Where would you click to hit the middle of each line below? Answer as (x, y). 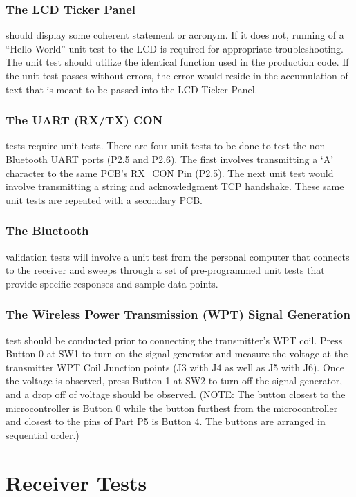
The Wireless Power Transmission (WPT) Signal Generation (178, 314)
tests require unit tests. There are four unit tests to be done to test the (156, 146)
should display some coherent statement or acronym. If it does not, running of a (175, 35)
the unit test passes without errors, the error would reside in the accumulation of (177, 75)
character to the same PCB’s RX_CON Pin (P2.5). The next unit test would (170, 172)
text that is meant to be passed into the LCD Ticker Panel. (132, 89)
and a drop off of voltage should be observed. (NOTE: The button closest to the (176, 394)
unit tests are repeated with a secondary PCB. (104, 199)
